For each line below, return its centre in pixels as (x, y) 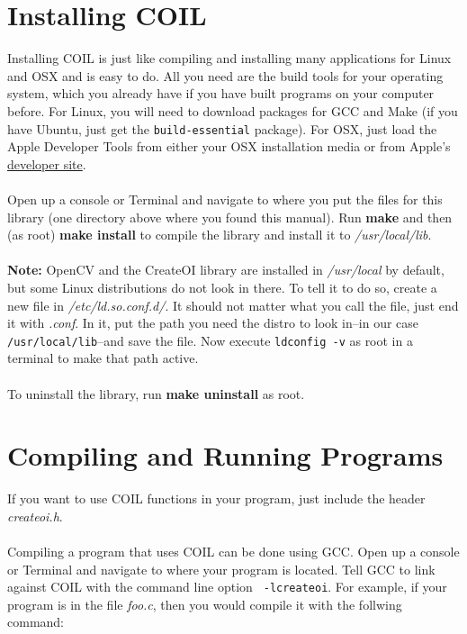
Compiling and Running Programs (225, 455)
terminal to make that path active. (103, 358)
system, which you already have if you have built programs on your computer (221, 93)
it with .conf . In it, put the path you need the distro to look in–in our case (213, 323)
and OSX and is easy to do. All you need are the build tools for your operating (225, 75)
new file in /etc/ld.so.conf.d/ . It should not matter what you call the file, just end (233, 305)
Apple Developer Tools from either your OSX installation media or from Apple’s (229, 146)
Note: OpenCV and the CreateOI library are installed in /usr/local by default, (226, 270)
